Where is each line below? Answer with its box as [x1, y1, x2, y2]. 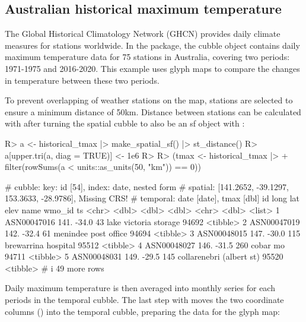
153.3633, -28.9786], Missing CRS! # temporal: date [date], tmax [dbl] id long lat [5, 192, 300, 204]
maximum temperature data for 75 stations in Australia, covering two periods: [5, 50, 290, 63]
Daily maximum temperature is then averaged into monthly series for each [5, 282, 275, 294]
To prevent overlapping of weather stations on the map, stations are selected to [5, 94, 293, 106]
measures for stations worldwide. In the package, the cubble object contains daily [5, 39, 300, 51]
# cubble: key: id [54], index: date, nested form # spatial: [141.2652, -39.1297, [5, 180, 289, 192]
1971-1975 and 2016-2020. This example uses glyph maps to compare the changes [5, 62, 300, 74]
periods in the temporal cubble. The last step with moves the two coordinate [5, 293, 284, 306]
